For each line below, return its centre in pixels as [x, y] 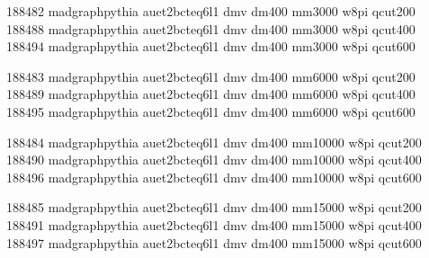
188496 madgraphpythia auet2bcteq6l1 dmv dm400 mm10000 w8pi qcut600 [214, 177]
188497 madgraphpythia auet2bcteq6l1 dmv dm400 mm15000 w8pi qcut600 [214, 242]
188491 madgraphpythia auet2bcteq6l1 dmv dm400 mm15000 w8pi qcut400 [214, 224]
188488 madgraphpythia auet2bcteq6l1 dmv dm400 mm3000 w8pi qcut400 [211, 28]
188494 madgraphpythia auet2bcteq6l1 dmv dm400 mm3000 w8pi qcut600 [211, 46]
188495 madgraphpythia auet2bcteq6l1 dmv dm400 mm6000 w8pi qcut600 [211, 111]
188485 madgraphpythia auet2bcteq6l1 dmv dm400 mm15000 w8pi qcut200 [214, 207]
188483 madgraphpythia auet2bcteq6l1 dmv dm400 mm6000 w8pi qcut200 [211, 76]
